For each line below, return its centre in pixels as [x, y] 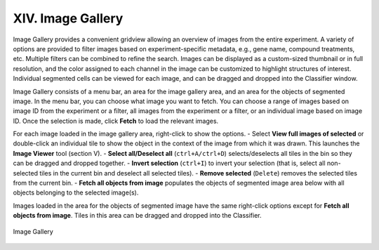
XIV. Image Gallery [68, 18]
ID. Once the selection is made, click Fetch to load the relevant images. [116, 121]
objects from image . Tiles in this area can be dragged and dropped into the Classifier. [138, 216]
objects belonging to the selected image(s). [76, 192]
